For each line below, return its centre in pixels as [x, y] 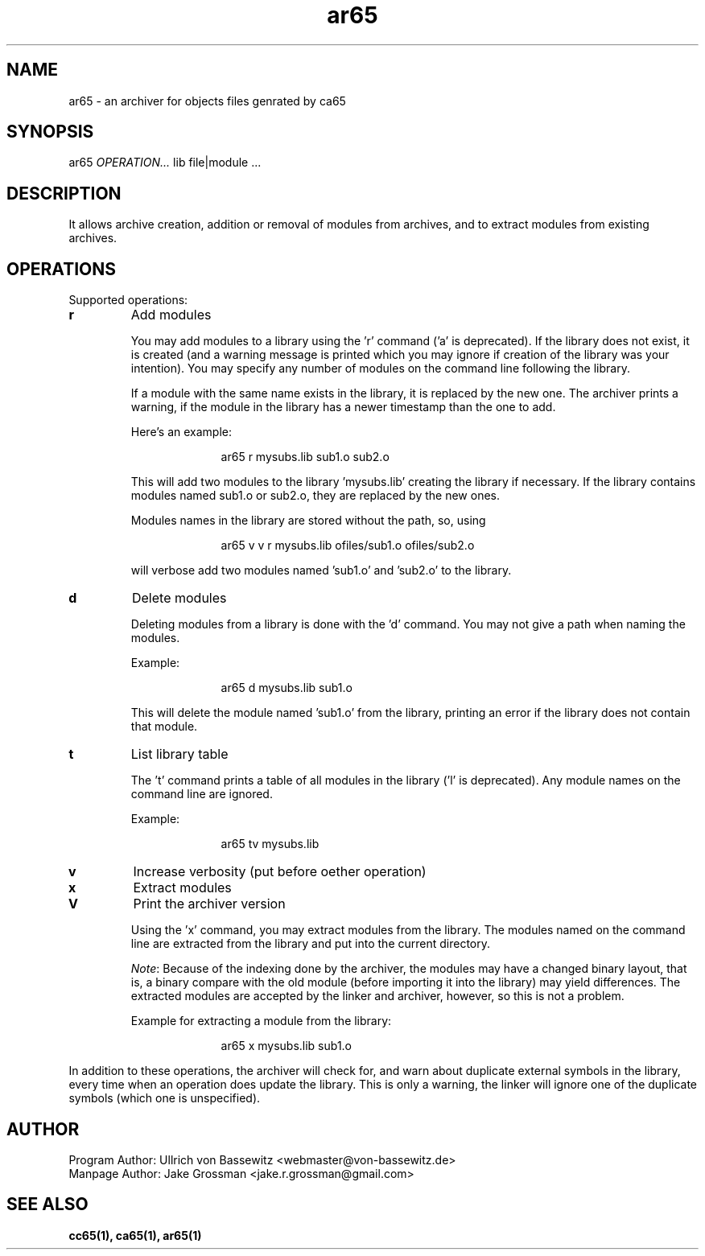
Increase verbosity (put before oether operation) [280, 872]
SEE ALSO [47, 1205]
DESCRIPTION [64, 193]
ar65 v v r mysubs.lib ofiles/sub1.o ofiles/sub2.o [348, 546]
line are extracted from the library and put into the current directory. [311, 944]
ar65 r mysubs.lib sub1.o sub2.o [305, 457]
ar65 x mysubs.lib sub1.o [287, 1046]
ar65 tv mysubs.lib [270, 844]
